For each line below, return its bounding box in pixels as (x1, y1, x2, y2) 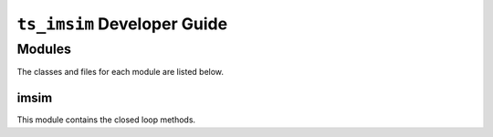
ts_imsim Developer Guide (16, 14, 228, 34)
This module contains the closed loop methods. (16, 114, 196, 125)
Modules (16, 41, 72, 58)
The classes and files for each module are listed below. (16, 67, 224, 78)
